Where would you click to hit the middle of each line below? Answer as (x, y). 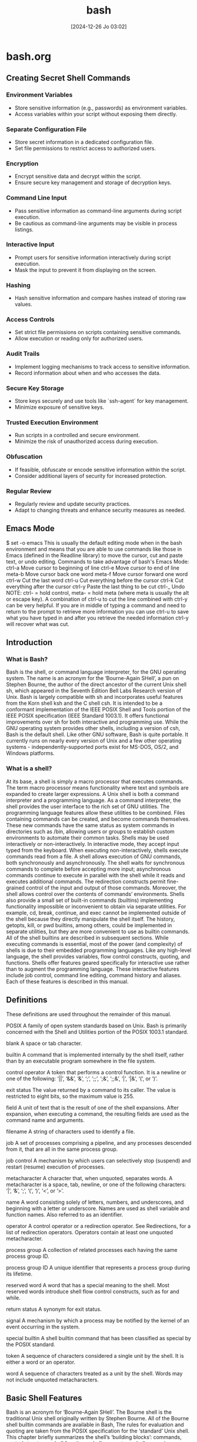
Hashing (19, 285)
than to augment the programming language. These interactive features (93, 969)
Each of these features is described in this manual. (67, 981)
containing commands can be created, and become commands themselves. (98, 819)
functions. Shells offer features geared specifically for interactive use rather (98, 963)
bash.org (29, 56)
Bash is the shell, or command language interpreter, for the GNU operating (96, 672)
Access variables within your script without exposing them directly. (96, 114)
